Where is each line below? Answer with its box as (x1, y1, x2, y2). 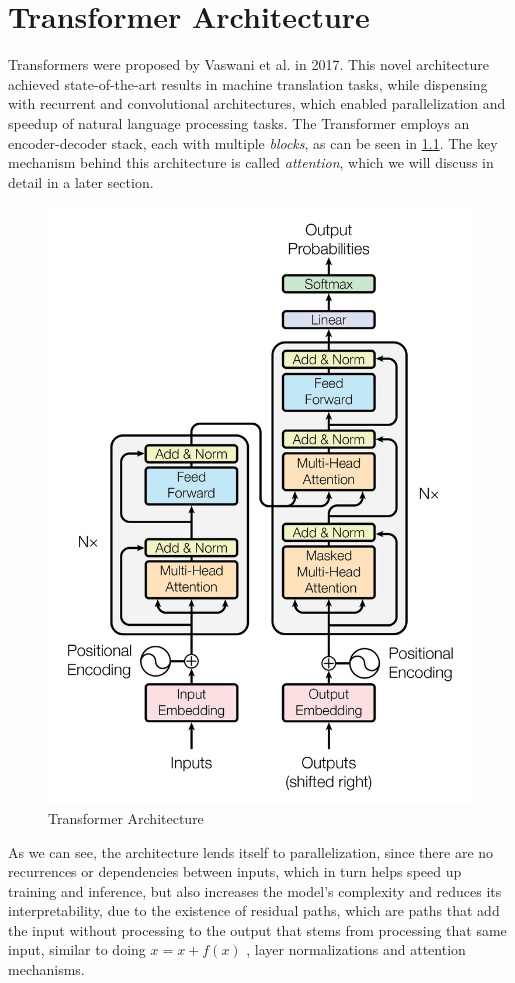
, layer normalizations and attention (246, 939, 466, 960)
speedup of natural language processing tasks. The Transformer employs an (8, 112, 470, 133)
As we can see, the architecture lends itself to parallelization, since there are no (8, 841, 494, 862)
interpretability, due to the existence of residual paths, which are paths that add (8, 900, 500, 921)
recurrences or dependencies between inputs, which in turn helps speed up (8, 861, 462, 882)
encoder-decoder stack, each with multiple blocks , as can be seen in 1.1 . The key (8, 132, 498, 153)
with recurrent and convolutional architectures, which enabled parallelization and (8, 93, 506, 114)
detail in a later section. (8, 171, 154, 192)
